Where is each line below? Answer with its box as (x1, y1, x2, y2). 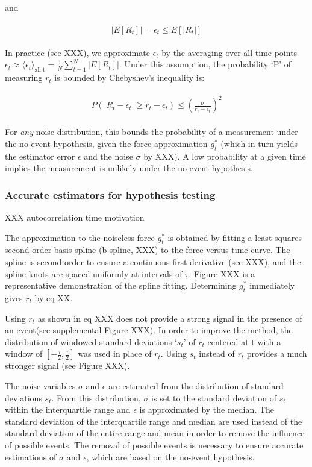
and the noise (84, 149, 133, 162)
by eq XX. (34, 291, 73, 304)
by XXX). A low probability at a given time (143, 149, 306, 162)
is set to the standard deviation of (151, 391, 277, 404)
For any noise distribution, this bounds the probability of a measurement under (5, 125, 298, 138)
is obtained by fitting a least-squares (167, 231, 302, 243)
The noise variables (5, 379, 76, 392)
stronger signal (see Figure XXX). (5, 359, 130, 372)
